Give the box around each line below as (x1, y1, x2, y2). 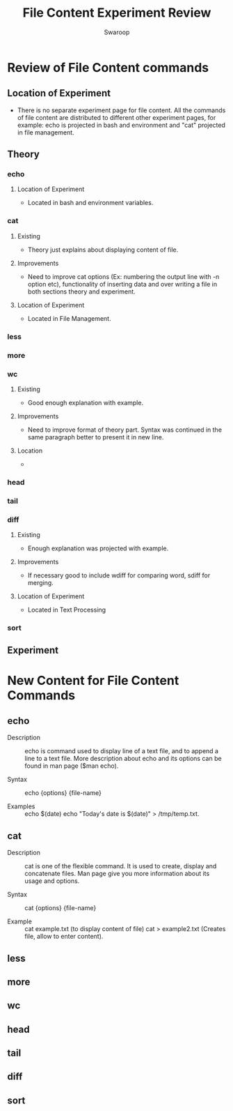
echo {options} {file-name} (24, 789, 102, 797)
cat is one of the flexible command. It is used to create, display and (24, 862, 217, 870)
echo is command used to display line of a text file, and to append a (24, 747, 219, 755)
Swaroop (104, 28, 130, 36)
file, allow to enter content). (24, 932, 104, 941)
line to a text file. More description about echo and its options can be (24, 755, 222, 763)
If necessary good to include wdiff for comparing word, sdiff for (27, 571, 211, 580)
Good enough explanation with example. (27, 398, 144, 407)
